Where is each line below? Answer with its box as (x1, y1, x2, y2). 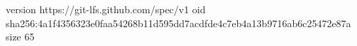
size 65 (6, 29, 35, 44)
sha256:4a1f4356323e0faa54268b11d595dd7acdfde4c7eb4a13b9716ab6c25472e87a (6, 15, 351, 30)
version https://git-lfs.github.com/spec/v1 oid (6, 2, 206, 16)
